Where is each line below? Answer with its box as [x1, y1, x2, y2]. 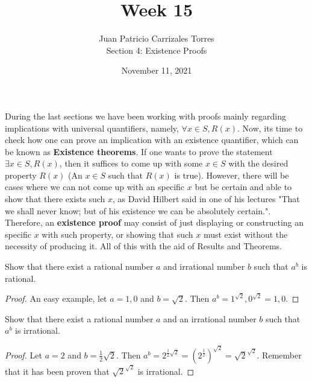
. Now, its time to [237, 121, 303, 134]
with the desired [228, 157, 289, 170]
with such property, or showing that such [42, 228, 193, 240]
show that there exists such [5, 193, 105, 205]
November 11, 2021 [121, 64, 192, 77]
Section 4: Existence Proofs [106, 43, 207, 56]
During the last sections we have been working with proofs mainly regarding [5, 109, 286, 122]
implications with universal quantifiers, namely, [5, 121, 179, 134]
